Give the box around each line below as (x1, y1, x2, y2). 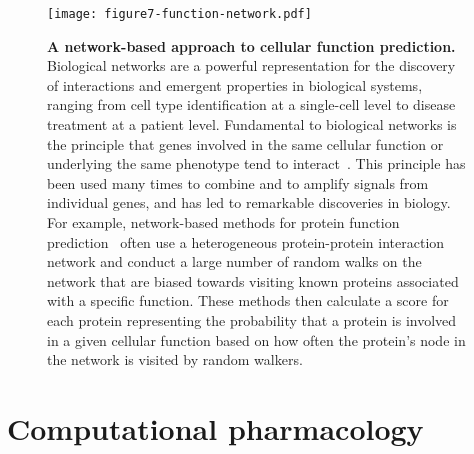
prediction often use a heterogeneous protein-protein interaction (47, 231, 445, 252)
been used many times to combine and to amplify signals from (47, 172, 429, 193)
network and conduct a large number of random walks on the (47, 251, 422, 272)
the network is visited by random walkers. (47, 349, 303, 370)
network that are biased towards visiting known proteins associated (47, 270, 459, 291)
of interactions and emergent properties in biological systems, (47, 74, 423, 95)
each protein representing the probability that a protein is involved (47, 309, 457, 330)
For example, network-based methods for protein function (47, 212, 400, 232)
